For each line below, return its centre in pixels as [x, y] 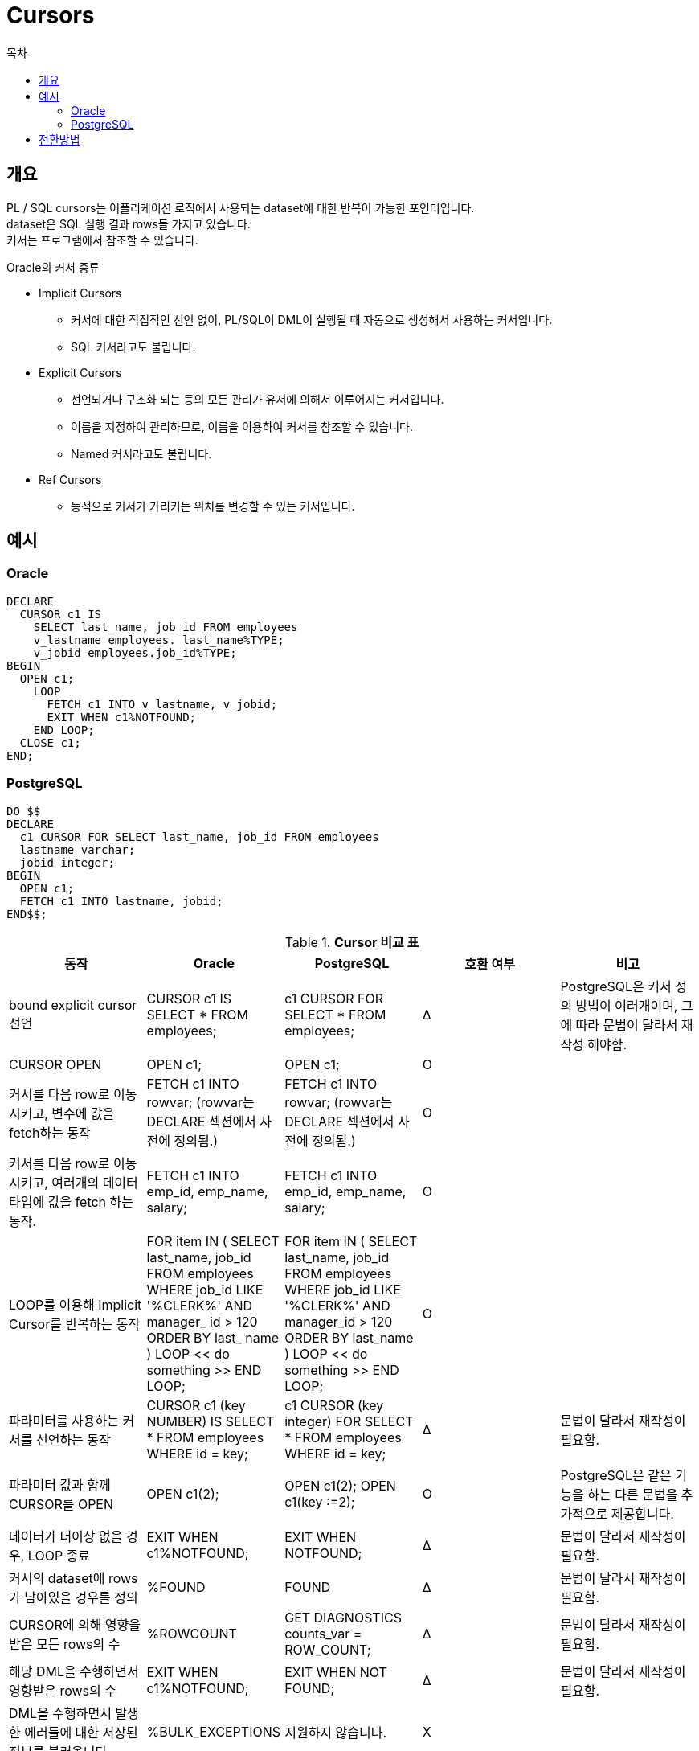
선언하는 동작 [73, 1439]
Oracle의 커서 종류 [53, 267]
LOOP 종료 [59, 1555]
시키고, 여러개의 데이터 [74, 1182]
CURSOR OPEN [55, 1064]
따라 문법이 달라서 [627, 1025]
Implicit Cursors [80, 293]
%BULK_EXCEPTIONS [213, 1731]
